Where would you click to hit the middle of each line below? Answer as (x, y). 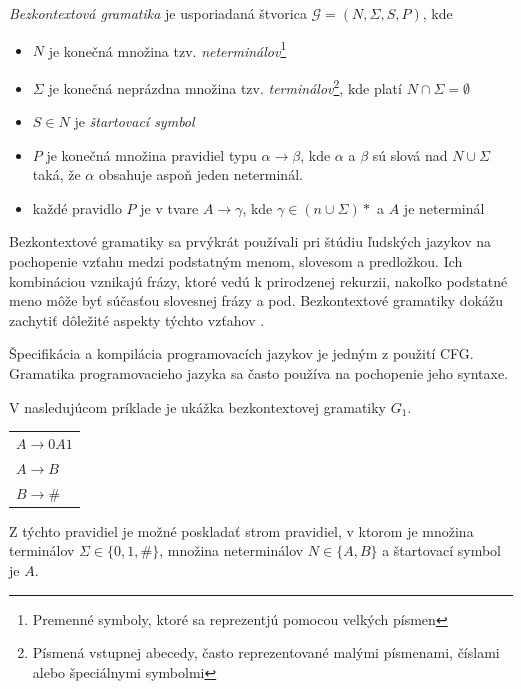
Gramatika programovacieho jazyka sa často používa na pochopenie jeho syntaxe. (258, 373)
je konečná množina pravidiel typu (151, 154)
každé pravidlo (77, 207)
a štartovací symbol (441, 550)
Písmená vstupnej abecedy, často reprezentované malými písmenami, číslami (266, 652)
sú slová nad (410, 154)
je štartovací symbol (134, 121)
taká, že (56, 174)
